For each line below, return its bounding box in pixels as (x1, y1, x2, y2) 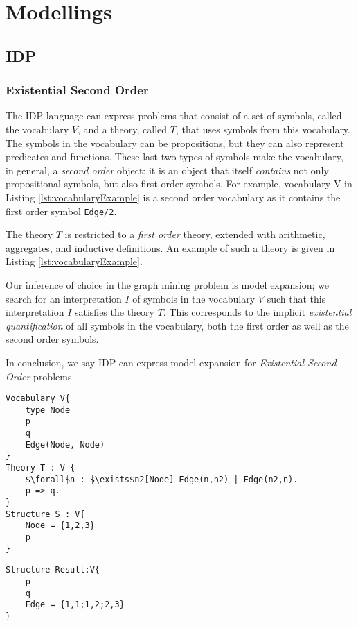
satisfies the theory (74, 305, 154, 319)
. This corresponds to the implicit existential (163, 305, 352, 319)
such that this (267, 291, 326, 305)
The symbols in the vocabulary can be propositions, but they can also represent (6, 135, 344, 150)
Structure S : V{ (6, 509, 85, 519)
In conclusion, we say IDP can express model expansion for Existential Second (6, 355, 337, 369)
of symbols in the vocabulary (132, 291, 256, 305)
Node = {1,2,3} (25, 521, 95, 531)
